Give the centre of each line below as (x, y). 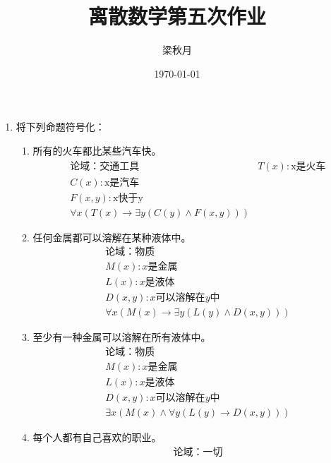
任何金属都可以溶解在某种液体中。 (112, 237)
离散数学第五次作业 (177, 16)
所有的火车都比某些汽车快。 (97, 150)
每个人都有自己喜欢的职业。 (97, 437)
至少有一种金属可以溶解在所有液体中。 (122, 337)
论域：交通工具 (105, 166)
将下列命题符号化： (60, 127)
